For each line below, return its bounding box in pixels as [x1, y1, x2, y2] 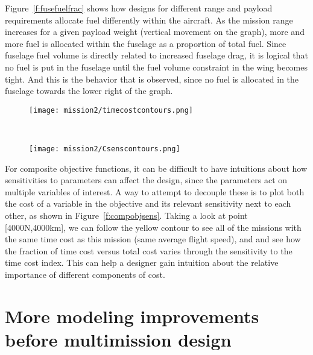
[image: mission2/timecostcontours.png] [29, 105, 194, 115]
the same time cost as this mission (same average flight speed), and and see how [5, 233, 301, 245]
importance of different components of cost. [5, 268, 165, 280]
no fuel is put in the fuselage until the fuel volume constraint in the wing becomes [5, 60, 308, 73]
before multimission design [5, 327, 232, 351]
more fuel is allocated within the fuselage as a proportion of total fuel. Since [5, 37, 286, 49]
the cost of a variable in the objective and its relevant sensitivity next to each [5, 197, 291, 210]
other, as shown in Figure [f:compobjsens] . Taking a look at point [5, 209, 248, 222]
